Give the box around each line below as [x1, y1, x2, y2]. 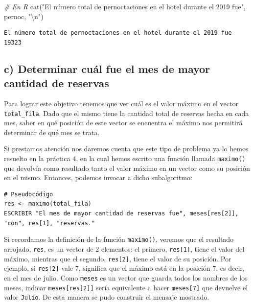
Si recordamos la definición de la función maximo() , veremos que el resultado [4, 234, 234, 244]
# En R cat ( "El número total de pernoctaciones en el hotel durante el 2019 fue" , [4, 1, 246, 11]
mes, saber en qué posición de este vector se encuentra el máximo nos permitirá [4, 117, 243, 128]
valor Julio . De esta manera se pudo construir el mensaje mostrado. [4, 292, 209, 302]
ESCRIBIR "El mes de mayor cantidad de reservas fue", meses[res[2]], [4, 210, 239, 217]
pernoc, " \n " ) [4, 11, 44, 21]
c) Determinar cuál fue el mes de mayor [4, 61, 210, 76]
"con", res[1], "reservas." [4, 219, 95, 227]
